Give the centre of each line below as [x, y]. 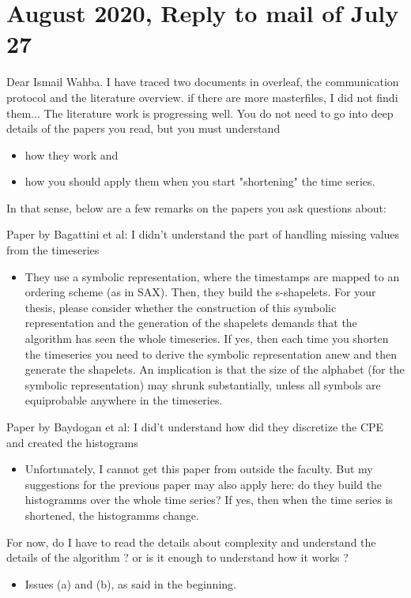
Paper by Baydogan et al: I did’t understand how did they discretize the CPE [195, 427]
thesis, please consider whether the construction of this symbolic [181, 307]
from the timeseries [53, 250]
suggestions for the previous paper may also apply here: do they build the [204, 484]
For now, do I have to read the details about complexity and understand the [191, 542]
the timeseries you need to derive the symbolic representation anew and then [211, 354]
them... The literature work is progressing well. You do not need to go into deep [200, 113]
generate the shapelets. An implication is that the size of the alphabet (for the [215, 369]
